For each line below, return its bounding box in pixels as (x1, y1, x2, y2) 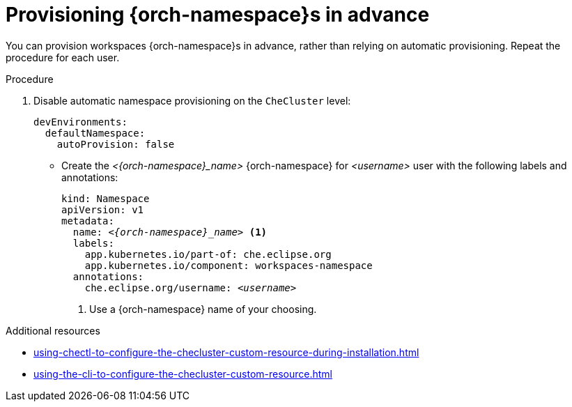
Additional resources (6, 324, 100, 337)
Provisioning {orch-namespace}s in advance (6, 3, 430, 26)
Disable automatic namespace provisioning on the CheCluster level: (33, 94, 351, 107)
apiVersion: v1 (61, 203, 144, 215)
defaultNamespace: (45, 127, 146, 139)
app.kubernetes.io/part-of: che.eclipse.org (84, 248, 332, 260)
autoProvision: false (56, 138, 175, 150)
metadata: (61, 215, 114, 226)
